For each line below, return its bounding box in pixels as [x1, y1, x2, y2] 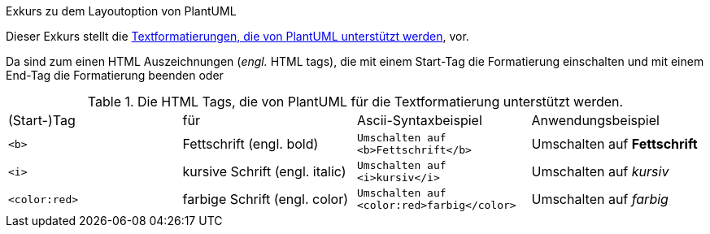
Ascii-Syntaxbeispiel [357, 112, 482, 128]
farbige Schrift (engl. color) [182, 191, 349, 207]
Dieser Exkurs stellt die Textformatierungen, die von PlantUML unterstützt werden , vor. [6, 29, 469, 43]
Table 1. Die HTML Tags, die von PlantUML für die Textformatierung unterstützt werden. [87, 93, 624, 110]
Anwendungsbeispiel [531, 112, 660, 128]
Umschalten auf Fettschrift [531, 136, 698, 152]
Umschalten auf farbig [531, 191, 669, 207]
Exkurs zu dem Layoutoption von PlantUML [6, 4, 237, 18]
